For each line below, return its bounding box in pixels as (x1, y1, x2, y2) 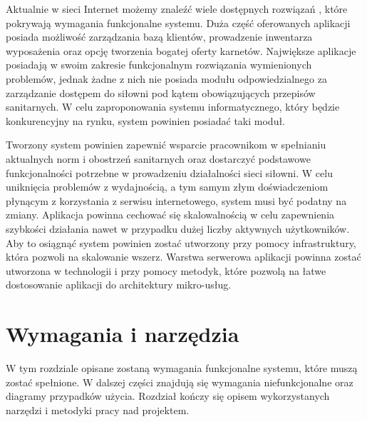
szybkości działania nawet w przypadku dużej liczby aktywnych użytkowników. (6, 221, 350, 236)
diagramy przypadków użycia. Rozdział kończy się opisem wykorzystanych (6, 388, 330, 403)
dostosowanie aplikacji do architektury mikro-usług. (6, 277, 232, 292)
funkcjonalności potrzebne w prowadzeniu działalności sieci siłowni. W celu (6, 165, 333, 180)
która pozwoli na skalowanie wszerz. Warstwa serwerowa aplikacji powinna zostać (6, 249, 361, 264)
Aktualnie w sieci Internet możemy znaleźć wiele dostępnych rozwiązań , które (6, 1, 348, 16)
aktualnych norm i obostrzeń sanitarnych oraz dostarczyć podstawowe (6, 151, 311, 166)
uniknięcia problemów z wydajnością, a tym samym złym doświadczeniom (6, 179, 329, 194)
